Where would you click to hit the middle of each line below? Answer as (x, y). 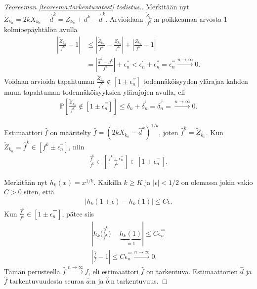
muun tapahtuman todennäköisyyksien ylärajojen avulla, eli (95, 92)
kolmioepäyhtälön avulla (41, 29)
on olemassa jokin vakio (217, 182)
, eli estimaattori (113, 271)
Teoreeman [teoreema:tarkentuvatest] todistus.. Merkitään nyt (97, 6)
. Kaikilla (107, 182)
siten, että (39, 192)
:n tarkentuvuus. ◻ (138, 280)
